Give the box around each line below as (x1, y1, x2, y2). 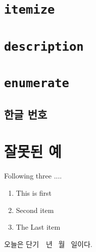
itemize (4, 3, 55, 17)
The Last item (16, 222, 61, 232)
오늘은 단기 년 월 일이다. (4, 238, 92, 249)
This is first (16, 188, 52, 198)
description (4, 39, 84, 54)
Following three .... (4, 170, 62, 181)
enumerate (4, 76, 69, 91)
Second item (16, 204, 54, 215)
